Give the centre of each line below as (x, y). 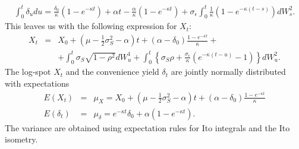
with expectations (37, 83)
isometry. (21, 139)
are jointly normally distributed (228, 72)
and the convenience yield (112, 72)
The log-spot (28, 72)
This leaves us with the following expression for (91, 26)
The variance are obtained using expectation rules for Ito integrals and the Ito (147, 127)
